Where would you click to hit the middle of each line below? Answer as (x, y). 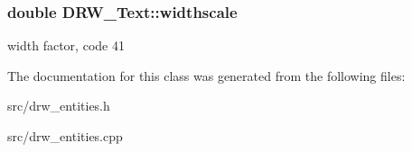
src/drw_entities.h (59, 106)
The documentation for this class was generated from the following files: (206, 75)
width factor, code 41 (66, 45)
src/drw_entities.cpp (65, 136)
